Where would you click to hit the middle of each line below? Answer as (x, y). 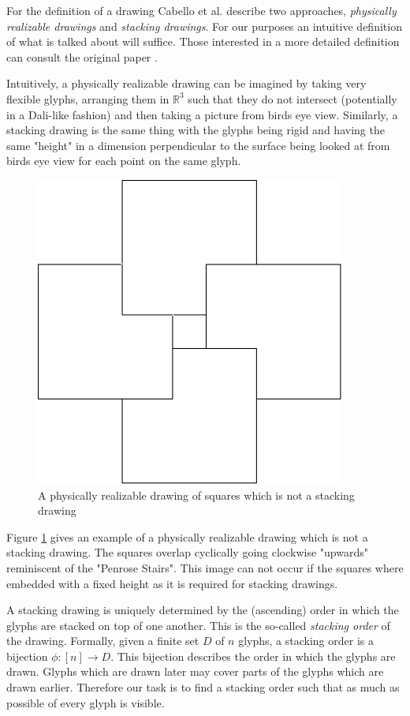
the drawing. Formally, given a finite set (103, 641)
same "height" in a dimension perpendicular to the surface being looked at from (198, 145)
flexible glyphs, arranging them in (88, 98)
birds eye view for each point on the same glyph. (124, 161)
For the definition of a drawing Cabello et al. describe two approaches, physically (201, 10)
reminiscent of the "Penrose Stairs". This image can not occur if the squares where (205, 567)
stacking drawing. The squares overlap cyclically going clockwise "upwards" (187, 552)
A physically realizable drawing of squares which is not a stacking (196, 495)
